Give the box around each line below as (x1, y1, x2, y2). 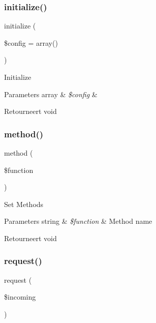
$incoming (4, 291, 36, 302)
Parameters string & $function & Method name (4, 216, 152, 226)
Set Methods (4, 198, 44, 209)
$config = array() (4, 37, 58, 48)
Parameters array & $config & (4, 89, 98, 99)
